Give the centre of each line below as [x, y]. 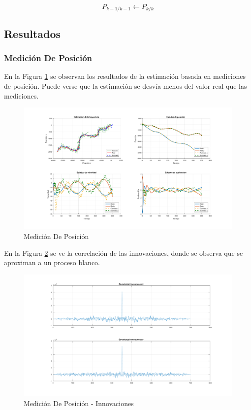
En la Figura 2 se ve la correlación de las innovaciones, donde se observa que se [124, 253]
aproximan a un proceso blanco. [52, 262]
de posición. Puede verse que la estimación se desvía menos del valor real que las [125, 86]
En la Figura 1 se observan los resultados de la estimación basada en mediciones [125, 76]
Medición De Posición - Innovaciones [79, 403]
